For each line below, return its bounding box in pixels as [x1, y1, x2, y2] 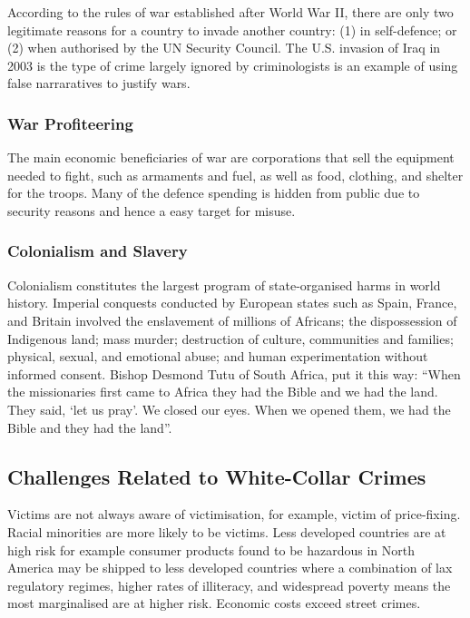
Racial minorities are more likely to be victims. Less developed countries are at [7, 522, 446, 541]
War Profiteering [7, 112, 133, 134]
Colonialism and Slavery [7, 240, 188, 262]
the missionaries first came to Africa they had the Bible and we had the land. [7, 382, 438, 401]
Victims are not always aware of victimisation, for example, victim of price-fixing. [7, 505, 461, 524]
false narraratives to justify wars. [7, 74, 191, 93]
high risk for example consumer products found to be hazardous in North [7, 540, 415, 559]
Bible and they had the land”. [7, 417, 172, 437]
